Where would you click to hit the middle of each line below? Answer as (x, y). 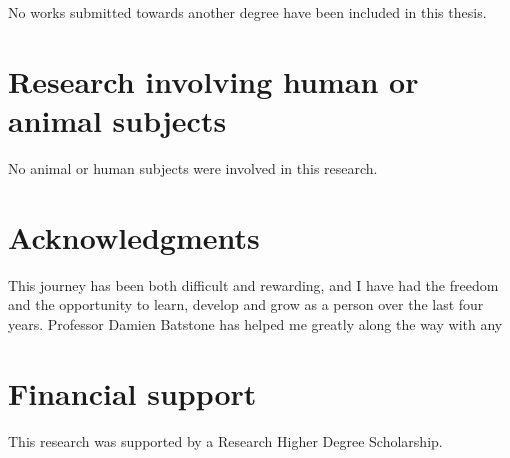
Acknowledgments (134, 236)
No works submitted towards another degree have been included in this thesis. (247, 12)
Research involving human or (213, 80)
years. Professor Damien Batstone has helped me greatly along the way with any (255, 323)
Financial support (132, 392)
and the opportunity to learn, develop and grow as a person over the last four (246, 304)
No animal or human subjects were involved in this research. (193, 167)
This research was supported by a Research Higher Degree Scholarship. (225, 440)
